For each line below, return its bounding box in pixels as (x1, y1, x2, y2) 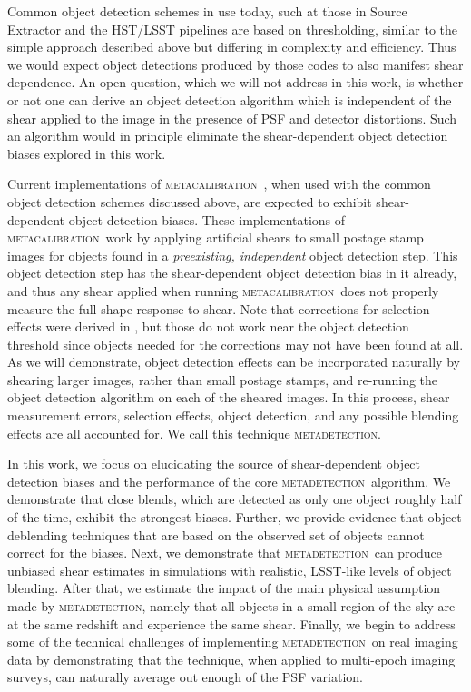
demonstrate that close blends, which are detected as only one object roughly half (7, 489, 462, 509)
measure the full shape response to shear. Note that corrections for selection (7, 299, 430, 318)
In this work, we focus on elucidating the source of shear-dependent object (7, 454, 421, 473)
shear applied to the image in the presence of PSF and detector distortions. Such (7, 108, 457, 127)
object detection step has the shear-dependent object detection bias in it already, (7, 263, 457, 282)
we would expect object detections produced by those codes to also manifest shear (7, 54, 464, 74)
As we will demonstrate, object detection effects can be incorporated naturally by (7, 352, 460, 371)
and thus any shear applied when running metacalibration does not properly (7, 281, 439, 300)
